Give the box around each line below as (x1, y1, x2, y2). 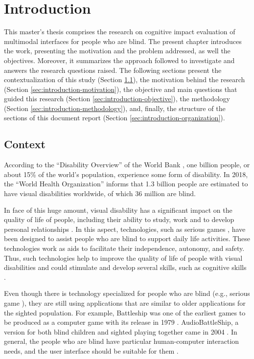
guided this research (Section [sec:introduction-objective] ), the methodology (4, 93, 230, 104)
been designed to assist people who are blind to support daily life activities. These (4, 233, 251, 244)
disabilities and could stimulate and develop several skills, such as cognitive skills (4, 262, 247, 272)
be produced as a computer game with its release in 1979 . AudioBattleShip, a (4, 317, 239, 327)
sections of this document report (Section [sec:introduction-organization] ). (4, 112, 225, 123)
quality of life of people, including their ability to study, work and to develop (4, 214, 234, 224)
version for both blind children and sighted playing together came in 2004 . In (4, 326, 237, 337)
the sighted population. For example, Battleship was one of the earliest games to (4, 307, 246, 317)
